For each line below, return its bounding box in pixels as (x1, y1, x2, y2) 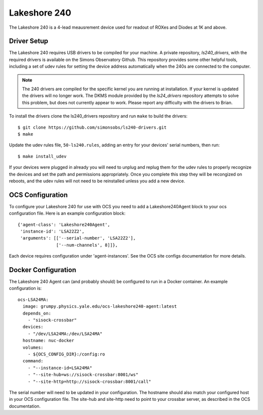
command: (22, 358, 44, 364)
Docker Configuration (9, 266, 76, 274)
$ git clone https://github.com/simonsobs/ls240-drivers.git (18, 124, 167, 130)
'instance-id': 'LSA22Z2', (20, 229, 85, 234)
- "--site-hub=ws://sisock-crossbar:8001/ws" (27, 372, 139, 377)
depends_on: (22, 310, 51, 316)
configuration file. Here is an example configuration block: (9, 210, 126, 217)
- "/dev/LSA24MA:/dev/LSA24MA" (27, 331, 103, 336)
